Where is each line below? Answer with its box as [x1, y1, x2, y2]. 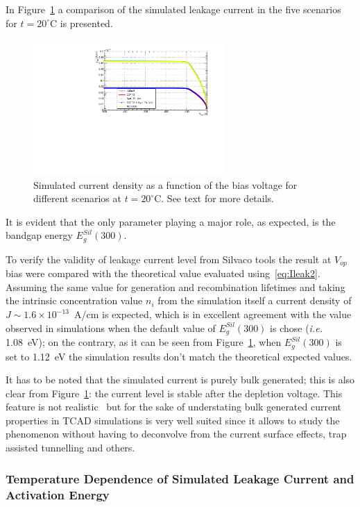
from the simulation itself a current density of [157, 293, 352, 308]
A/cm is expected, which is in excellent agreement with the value [74, 307, 352, 322]
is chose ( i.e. [270, 320, 323, 335]
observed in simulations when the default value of [6, 320, 216, 335]
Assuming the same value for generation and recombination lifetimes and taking [6, 279, 345, 294]
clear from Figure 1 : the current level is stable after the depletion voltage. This [6, 385, 343, 400]
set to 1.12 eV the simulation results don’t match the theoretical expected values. [6, 349, 352, 363]
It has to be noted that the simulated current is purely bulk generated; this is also [6, 372, 355, 387]
